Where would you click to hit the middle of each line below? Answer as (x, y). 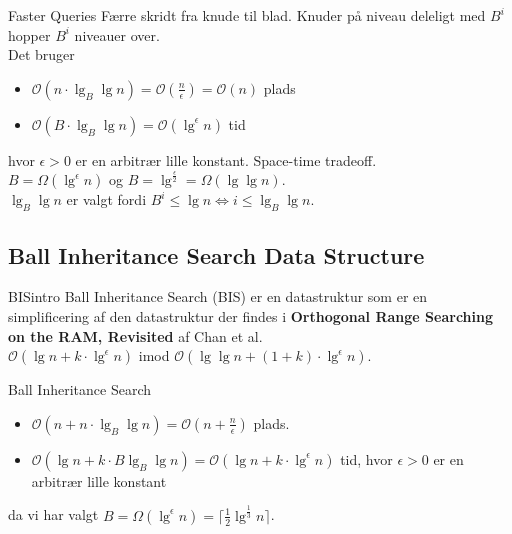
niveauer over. (117, 34)
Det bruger (41, 54)
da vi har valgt (53, 514)
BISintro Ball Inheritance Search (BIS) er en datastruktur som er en (218, 296)
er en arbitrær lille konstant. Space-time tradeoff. (226, 159)
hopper (29, 34)
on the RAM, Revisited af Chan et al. (135, 335)
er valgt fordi (106, 199)
